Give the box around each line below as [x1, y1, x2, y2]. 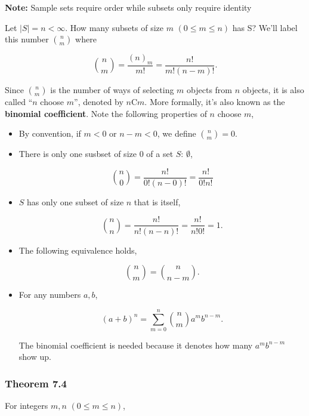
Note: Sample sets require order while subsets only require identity [5, 1, 252, 13]
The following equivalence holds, [18, 244, 137, 256]
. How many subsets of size [65, 21, 163, 33]
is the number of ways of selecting [50, 84, 174, 96]
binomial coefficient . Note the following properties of [5, 107, 207, 119]
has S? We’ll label [232, 21, 298, 33]
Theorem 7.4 [5, 375, 67, 390]
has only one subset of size [27, 195, 124, 208]
